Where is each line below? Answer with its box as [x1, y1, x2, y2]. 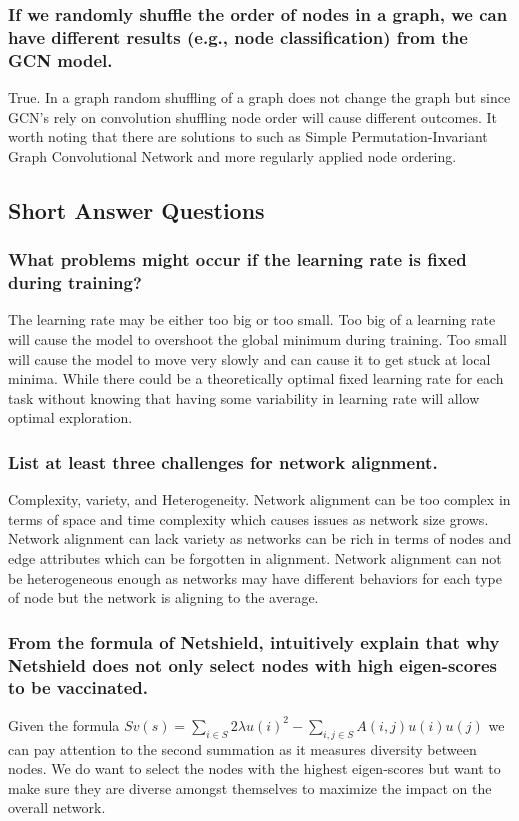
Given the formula [8, 714, 120, 735]
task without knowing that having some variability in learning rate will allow [8, 387, 480, 408]
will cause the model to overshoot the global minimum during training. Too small [8, 328, 507, 349]
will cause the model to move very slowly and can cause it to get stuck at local [8, 348, 491, 369]
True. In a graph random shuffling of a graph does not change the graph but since [8, 87, 511, 108]
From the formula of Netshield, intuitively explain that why [8, 629, 500, 654]
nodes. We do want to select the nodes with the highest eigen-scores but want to [8, 758, 501, 779]
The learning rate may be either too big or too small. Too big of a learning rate [8, 309, 496, 330]
